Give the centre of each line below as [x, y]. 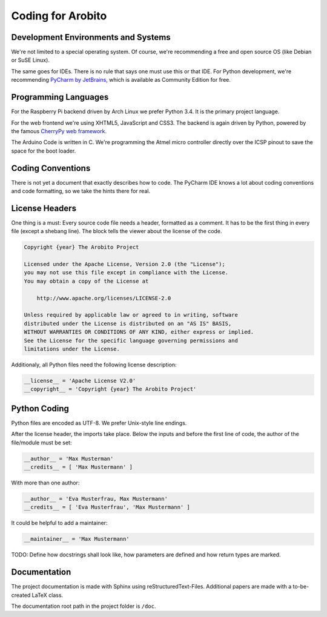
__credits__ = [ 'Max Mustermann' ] [78, 467]
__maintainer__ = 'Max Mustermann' [77, 539]
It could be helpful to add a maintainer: [59, 523]
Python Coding [40, 408]
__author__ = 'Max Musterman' [69, 458]
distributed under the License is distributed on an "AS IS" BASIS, [128, 323]
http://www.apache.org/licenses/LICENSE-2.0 [104, 298]
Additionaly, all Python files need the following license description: [94, 365]
